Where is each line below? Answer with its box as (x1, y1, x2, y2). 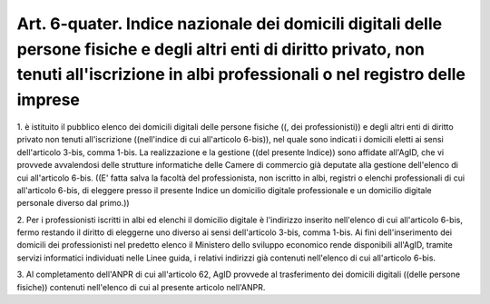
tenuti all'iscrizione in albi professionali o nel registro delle (16, 64, 466, 85)
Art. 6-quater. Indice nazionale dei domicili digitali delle (16, 14, 443, 34)
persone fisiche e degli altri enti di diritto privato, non (16, 39, 426, 59)
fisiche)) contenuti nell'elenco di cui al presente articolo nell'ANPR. (16, 281, 266, 292)
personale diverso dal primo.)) (16, 198, 131, 209)
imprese (16, 90, 81, 111)
